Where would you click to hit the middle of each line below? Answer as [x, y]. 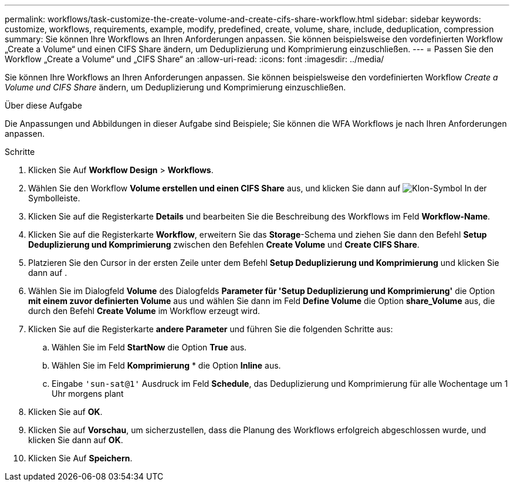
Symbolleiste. [54, 198]
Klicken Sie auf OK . [65, 412]
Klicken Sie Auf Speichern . [80, 458]
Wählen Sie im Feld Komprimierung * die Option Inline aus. [166, 365]
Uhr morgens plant [88, 394]
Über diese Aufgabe [43, 105]
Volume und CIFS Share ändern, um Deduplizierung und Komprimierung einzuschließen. [175, 87]
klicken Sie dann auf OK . [76, 440]
